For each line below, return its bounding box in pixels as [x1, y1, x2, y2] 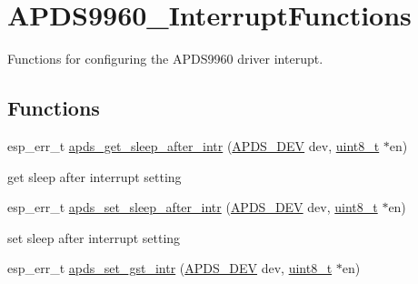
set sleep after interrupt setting [7, 228, 181, 247]
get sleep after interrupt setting [7, 167, 182, 186]
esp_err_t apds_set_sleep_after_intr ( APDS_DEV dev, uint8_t [7, 198, 378, 217]
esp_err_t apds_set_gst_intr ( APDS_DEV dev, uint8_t [7, 259, 333, 278]
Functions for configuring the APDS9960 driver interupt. [7, 49, 323, 68]
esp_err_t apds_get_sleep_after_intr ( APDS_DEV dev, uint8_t [7, 136, 380, 155]
